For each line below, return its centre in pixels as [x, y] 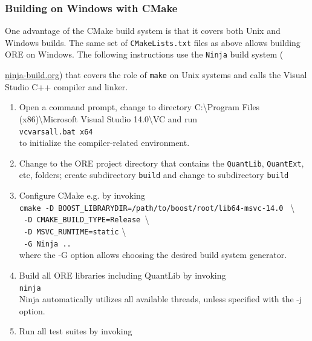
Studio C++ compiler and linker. [67, 86]
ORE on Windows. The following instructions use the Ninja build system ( [144, 54]
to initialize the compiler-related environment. [104, 143]
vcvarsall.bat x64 [56, 132]
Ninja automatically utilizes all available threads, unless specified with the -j [161, 299]
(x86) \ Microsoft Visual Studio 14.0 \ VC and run [108, 118]
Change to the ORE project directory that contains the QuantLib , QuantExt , [161, 163]
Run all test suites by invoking [76, 331]
